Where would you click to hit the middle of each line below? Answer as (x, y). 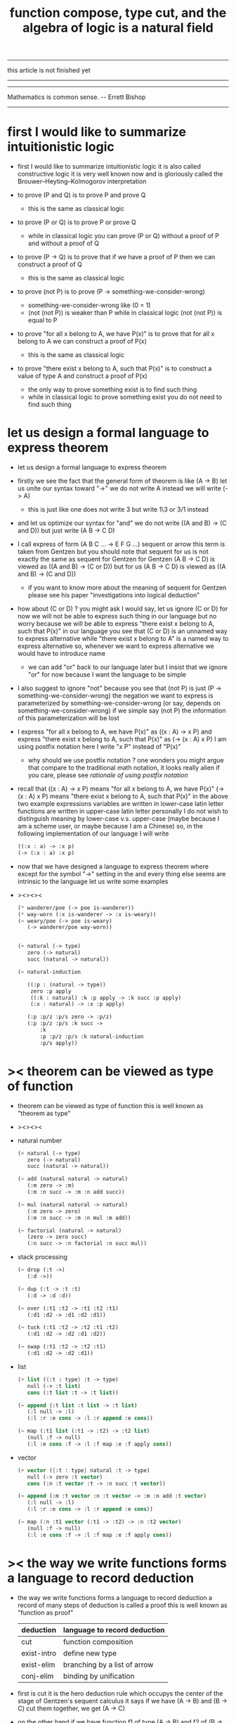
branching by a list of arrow (108, 1665)
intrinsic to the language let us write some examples (93, 881)
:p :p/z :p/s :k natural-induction (92, 1036)
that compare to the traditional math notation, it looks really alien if (124, 768)
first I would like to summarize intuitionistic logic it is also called (109, 167)
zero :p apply (51, 991)
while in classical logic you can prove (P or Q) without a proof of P (124, 236)
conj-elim (37, 1676)
